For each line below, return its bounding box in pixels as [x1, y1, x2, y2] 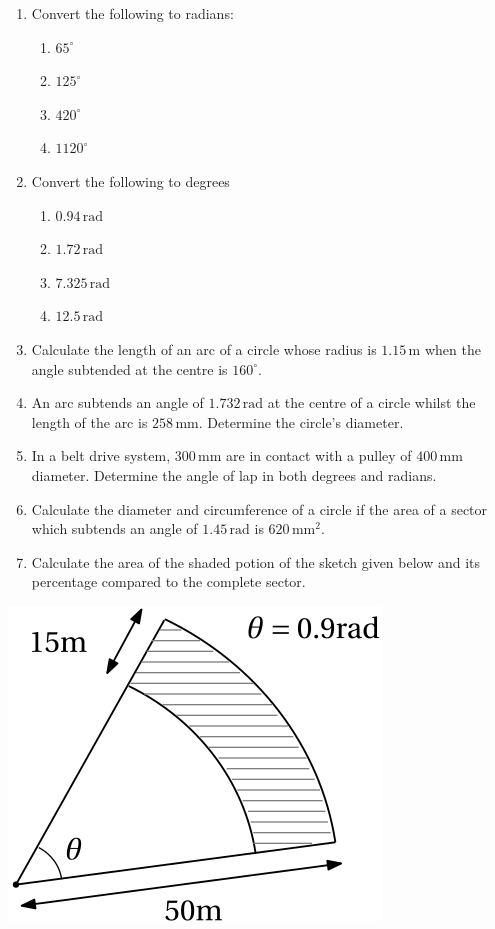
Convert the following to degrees [31, 170, 230, 191]
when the [424, 338, 481, 359]
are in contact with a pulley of [226, 445, 412, 466]
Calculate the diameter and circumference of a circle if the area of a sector [31, 498, 488, 519]
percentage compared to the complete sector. [31, 571, 306, 592]
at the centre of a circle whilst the [267, 392, 476, 413]
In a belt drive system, [31, 445, 171, 466]
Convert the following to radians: [31, 3, 234, 23]
